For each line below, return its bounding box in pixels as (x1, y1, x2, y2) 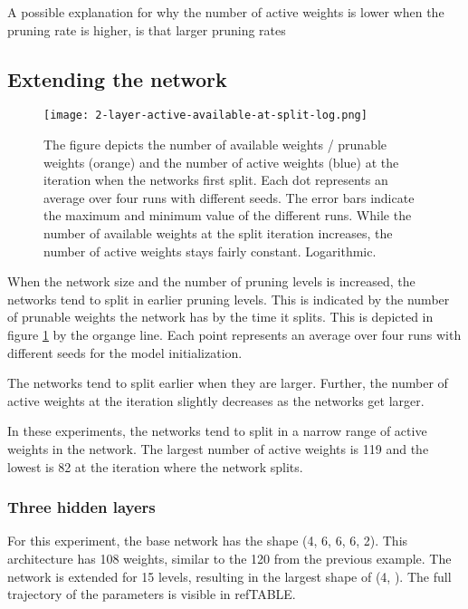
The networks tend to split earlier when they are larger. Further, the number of (7, 373, 448, 392)
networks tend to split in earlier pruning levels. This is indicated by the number (7, 289, 450, 308)
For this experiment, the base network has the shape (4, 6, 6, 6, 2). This (7, 531, 408, 550)
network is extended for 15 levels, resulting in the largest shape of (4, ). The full (7, 566, 452, 585)
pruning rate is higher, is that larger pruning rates (7, 20, 286, 39)
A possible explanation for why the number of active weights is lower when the (7, 3, 444, 21)
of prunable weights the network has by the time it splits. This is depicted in (7, 307, 434, 326)
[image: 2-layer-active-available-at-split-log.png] (43, 109, 368, 122)
